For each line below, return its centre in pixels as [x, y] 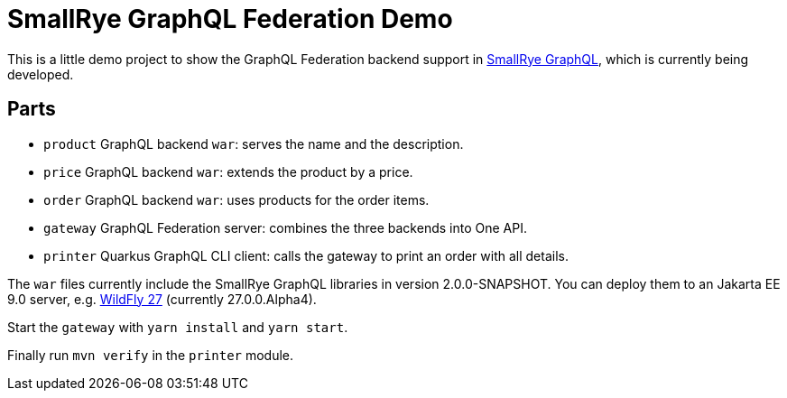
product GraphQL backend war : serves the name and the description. [254, 143]
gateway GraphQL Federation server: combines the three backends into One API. [285, 227]
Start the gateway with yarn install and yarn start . [178, 327]
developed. [41, 74]
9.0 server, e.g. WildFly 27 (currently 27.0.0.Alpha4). [162, 299]
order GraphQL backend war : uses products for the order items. [236, 199]
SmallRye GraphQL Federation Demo [230, 19]
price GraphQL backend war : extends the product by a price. [228, 171]
